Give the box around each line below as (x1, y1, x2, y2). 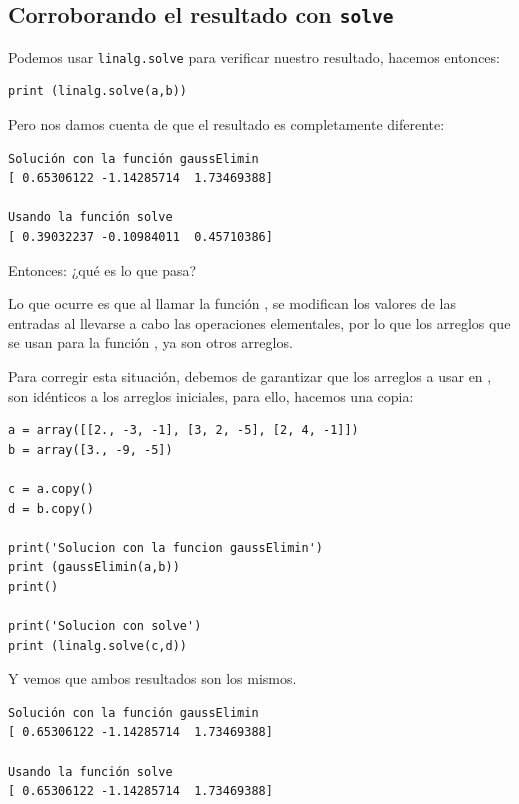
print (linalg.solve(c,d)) (8, 638, 187, 653)
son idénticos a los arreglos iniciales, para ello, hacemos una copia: (8, 385, 414, 406)
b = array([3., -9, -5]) (8, 442, 173, 457)
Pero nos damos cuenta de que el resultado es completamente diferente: (8, 114, 445, 135)
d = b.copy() (8, 501, 94, 516)
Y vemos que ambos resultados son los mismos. (8, 668, 297, 689)
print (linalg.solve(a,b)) (8, 84, 187, 99)
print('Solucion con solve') (8, 619, 202, 634)
